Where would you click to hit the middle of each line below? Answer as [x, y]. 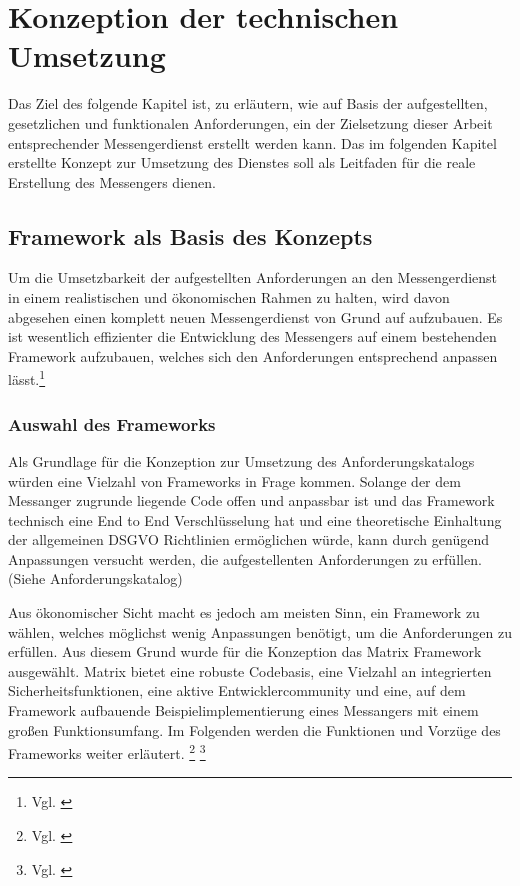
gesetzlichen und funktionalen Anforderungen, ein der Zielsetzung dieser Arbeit [250, 122]
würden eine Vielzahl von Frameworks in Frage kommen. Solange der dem [234, 480]
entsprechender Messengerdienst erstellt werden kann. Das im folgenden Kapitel [252, 142]
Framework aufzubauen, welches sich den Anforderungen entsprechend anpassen [253, 355]
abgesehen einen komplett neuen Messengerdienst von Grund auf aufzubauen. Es [255, 316]
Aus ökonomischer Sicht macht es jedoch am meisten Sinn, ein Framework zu [244, 612]
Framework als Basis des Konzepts [190, 235]
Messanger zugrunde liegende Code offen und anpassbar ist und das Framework [251, 500]
